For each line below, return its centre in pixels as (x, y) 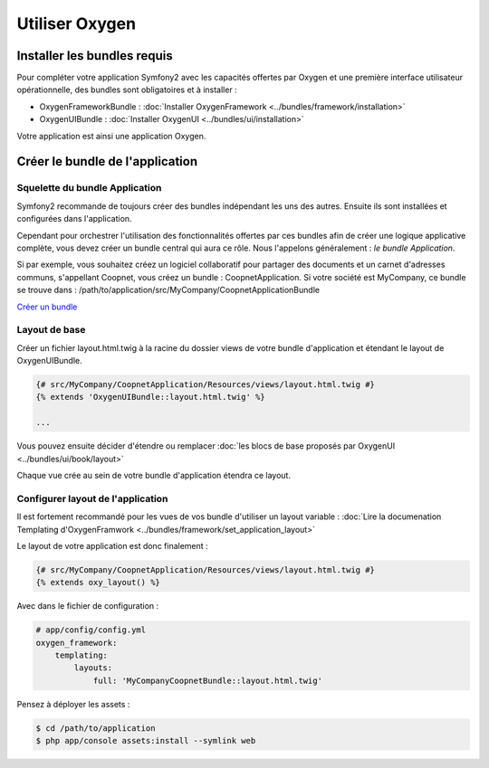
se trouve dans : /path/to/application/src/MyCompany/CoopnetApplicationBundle (168, 290)
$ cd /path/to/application (96, 728)
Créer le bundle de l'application (107, 161)
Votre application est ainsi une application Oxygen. (111, 136)
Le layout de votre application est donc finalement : (112, 545)
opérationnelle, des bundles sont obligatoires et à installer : (127, 90)
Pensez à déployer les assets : (73, 704)
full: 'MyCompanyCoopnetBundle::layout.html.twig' (208, 680)
